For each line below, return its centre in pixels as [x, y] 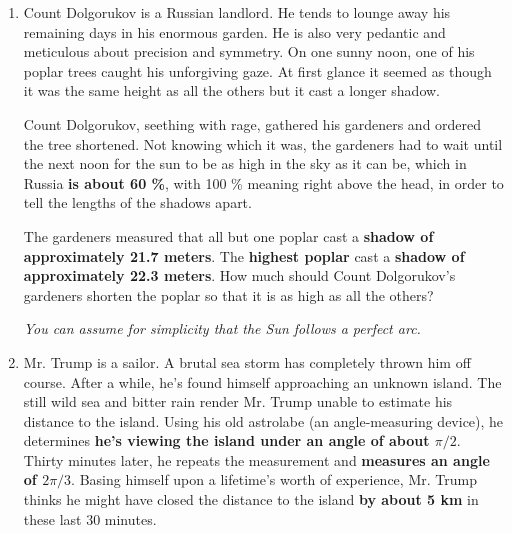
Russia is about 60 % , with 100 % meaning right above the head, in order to [263, 182]
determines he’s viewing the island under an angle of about [226, 440]
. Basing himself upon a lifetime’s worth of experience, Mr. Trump [274, 479]
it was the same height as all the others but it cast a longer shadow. [232, 90]
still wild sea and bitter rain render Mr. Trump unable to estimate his [238, 401]
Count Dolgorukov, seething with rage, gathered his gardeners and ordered [252, 123]
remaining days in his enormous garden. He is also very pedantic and [234, 31]
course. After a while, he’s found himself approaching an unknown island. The [262, 381]
